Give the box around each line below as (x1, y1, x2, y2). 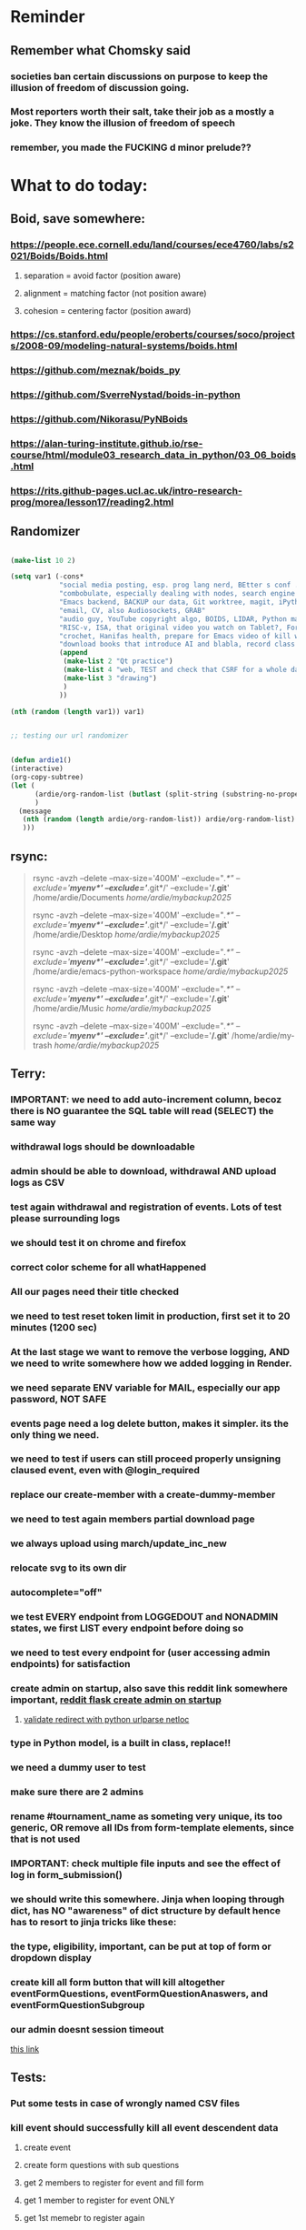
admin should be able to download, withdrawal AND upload (10, 1165, 277, 1178)
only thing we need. (10, 1428, 100, 1441)
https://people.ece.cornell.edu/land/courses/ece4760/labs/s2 (10, 238, 294, 251)
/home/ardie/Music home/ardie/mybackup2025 (32, 1003, 212, 1013)
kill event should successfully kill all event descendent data (10, 2122, 279, 2135)
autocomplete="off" (10, 1586, 103, 1599)
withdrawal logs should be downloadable (10, 1140, 196, 1153)
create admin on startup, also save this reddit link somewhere (10, 1682, 289, 1694)
